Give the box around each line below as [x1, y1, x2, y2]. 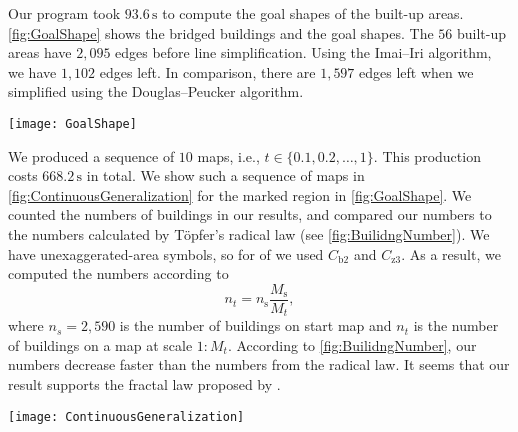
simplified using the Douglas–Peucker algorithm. [8, 81, 304, 102]
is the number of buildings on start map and [119, 315, 392, 336]
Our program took [8, 3, 121, 23]
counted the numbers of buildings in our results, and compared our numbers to [8, 204, 492, 225]
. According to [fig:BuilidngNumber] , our [227, 334, 477, 355]
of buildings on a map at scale [8, 334, 193, 355]
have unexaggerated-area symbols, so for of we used [8, 243, 324, 264]
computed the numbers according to [8, 263, 229, 284]
